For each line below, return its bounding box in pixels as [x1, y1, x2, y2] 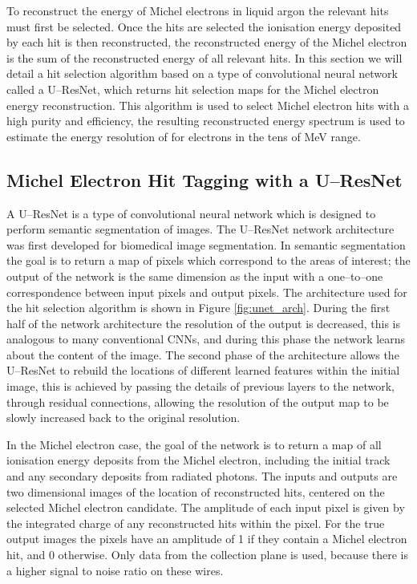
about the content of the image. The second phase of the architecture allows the [6, 346, 399, 363]
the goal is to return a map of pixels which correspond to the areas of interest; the [6, 252, 411, 269]
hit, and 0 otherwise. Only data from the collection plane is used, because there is [6, 546, 408, 563]
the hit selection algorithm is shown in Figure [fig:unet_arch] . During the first [6, 299, 391, 316]
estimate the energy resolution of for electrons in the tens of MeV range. [6, 128, 361, 144]
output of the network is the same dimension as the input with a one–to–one [6, 267, 383, 284]
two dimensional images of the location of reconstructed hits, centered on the [6, 483, 385, 500]
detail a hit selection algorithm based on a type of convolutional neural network [6, 65, 398, 82]
